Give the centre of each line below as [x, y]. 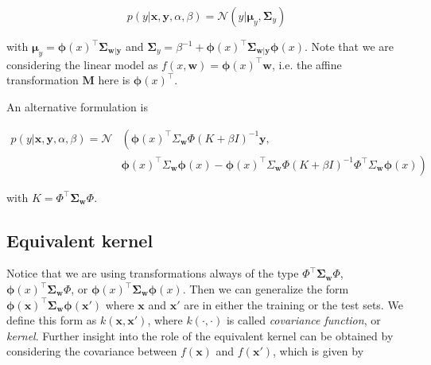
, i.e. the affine [307, 64]
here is [114, 80]
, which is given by [318, 351]
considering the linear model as [82, 64]
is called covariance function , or [303, 320]
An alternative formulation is [77, 106]
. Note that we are [349, 46]
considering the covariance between [92, 351]
